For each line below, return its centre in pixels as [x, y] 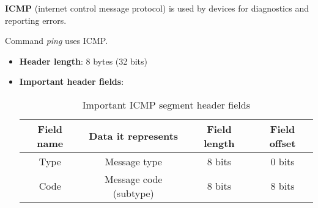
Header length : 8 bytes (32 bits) [83, 61]
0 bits [283, 161]
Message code [134, 179]
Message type [133, 161]
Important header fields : [72, 81]
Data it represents [134, 136]
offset [283, 143]
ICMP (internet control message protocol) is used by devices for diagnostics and [157, 8]
